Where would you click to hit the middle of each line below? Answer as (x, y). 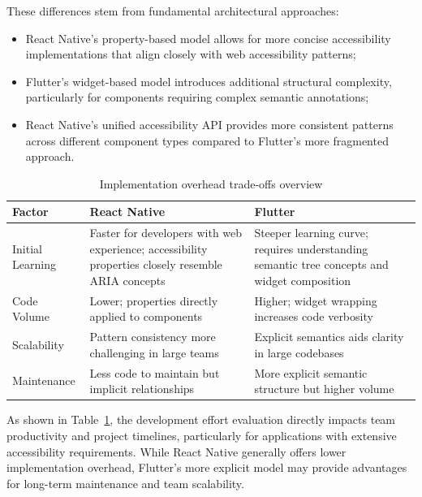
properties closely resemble (156, 264)
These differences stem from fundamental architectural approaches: (173, 11)
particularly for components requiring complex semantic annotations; (197, 97)
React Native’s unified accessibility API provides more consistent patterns (209, 124)
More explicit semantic (311, 372)
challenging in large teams (154, 352)
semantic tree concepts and (321, 264)
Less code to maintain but (155, 372)
